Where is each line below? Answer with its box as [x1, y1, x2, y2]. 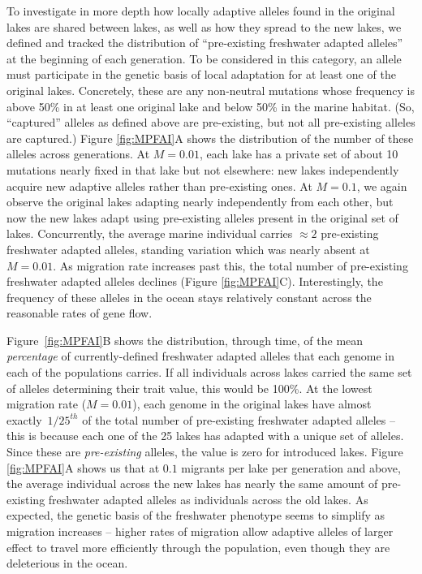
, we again [356, 177, 407, 194]
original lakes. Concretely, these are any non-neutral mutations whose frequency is [6, 81, 416, 98]
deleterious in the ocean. [6, 555, 128, 572]
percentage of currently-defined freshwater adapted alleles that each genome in [6, 347, 395, 365]
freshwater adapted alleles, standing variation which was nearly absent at [6, 240, 370, 257]
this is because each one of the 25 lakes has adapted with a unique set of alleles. [6, 427, 404, 444]
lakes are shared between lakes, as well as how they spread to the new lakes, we [6, 18, 402, 35]
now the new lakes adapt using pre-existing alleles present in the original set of [6, 209, 398, 226]
